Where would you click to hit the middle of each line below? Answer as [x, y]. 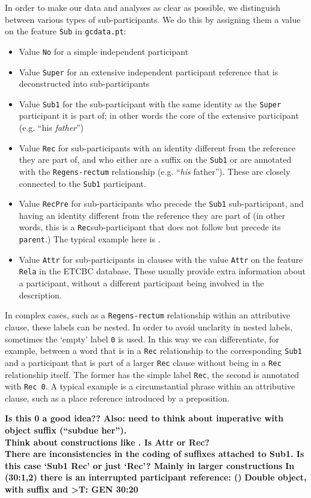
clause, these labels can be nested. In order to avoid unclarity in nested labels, [149, 326]
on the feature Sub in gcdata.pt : [66, 31]
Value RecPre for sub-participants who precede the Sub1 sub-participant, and [161, 203]
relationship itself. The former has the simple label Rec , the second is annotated [152, 374]
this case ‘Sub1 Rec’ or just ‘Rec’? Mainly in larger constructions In [150, 465]
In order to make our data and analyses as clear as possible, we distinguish [143, 7]
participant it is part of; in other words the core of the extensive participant [159, 115]
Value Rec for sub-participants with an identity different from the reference [157, 147]
